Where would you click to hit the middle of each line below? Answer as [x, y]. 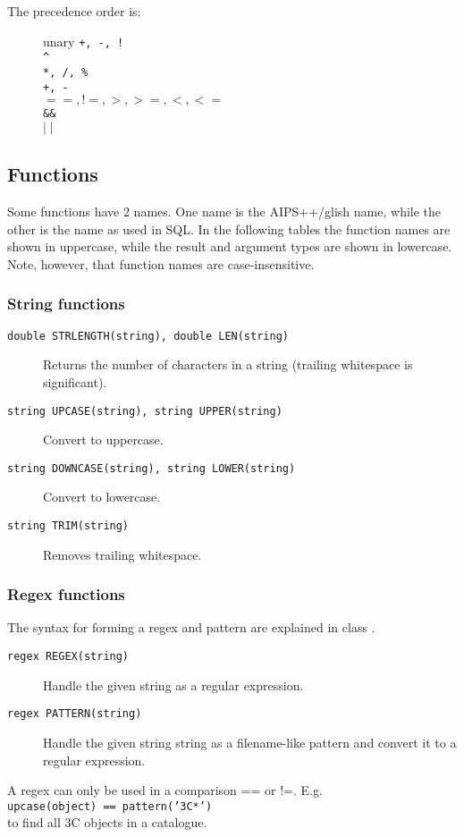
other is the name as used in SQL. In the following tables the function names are [229, 228]
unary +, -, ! [84, 41]
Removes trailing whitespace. [122, 554]
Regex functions [66, 594]
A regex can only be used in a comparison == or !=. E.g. [165, 790]
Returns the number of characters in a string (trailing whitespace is [228, 364]
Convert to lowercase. [102, 497]
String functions [66, 304]
